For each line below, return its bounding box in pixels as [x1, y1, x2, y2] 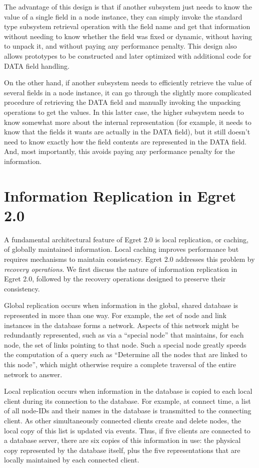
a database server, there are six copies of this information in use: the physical [4, 435, 241, 445]
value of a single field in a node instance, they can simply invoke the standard [4, 11, 242, 22]
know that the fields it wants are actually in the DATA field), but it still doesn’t [4, 126, 250, 137]
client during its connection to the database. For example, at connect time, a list [4, 395, 251, 406]
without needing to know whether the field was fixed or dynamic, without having [4, 31, 252, 41]
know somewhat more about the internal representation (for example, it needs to [4, 116, 251, 127]
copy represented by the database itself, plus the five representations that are [4, 444, 240, 455]
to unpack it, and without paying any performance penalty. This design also [4, 41, 237, 51]
